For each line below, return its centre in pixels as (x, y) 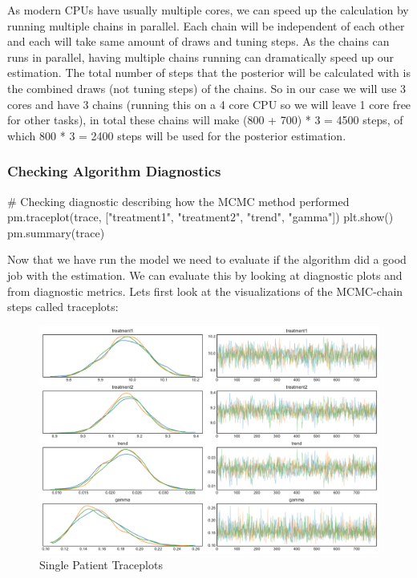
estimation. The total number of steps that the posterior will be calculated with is (209, 73)
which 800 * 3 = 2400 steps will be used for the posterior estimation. (177, 135)
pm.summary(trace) (56, 232)
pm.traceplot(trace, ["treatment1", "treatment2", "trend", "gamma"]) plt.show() (200, 217)
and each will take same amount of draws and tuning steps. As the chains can (198, 41)
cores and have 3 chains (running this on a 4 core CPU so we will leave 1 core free (209, 104)
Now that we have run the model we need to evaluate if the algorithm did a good (207, 259)
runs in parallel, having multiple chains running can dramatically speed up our (200, 57)
